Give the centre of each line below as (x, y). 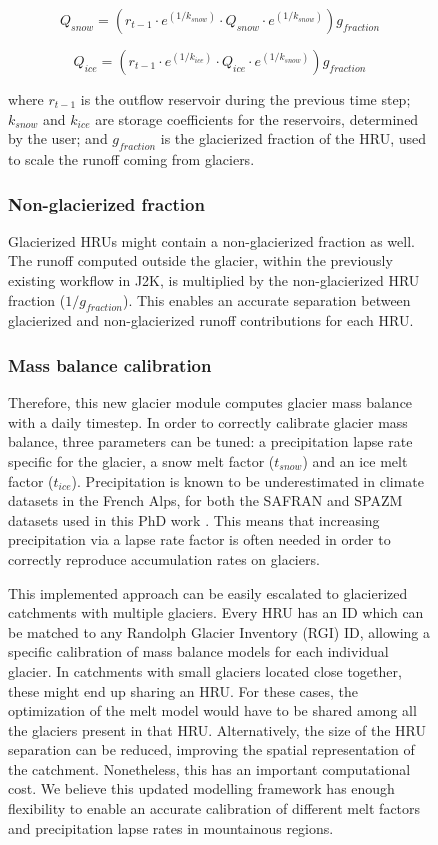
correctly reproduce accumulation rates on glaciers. (164, 558)
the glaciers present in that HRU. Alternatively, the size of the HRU (217, 729)
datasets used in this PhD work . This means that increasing (194, 519)
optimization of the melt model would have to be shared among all (212, 710)
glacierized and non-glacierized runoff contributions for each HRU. (211, 320)
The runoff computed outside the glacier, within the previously (200, 260)
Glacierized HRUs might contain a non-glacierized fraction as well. (211, 240)
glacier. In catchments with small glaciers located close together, (205, 670)
